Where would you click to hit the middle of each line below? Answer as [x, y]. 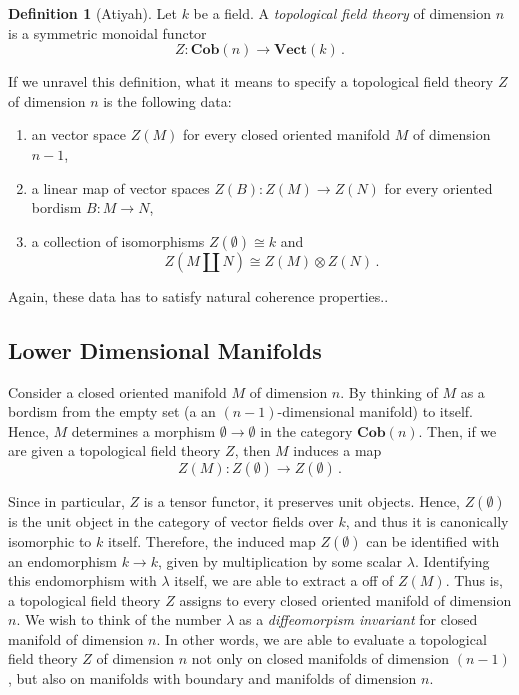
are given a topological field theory [114, 450]
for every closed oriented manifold [286, 134]
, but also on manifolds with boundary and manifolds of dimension [212, 678]
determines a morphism [143, 430]
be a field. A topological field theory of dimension [342, 13]
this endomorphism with [82, 580]
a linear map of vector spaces [120, 187]
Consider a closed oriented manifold [117, 391]
